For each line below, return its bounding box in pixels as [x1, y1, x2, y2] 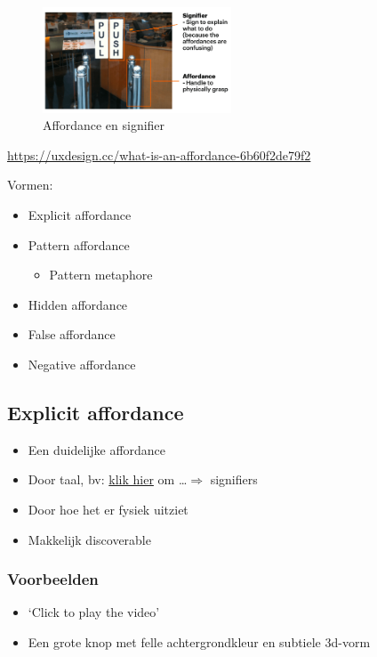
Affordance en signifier [43, 116, 165, 134]
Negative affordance [28, 354, 136, 373]
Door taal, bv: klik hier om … [28, 470, 188, 489]
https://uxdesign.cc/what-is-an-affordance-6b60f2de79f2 [7, 145, 311, 164]
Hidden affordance [28, 295, 128, 313]
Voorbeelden [7, 568, 99, 590]
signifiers [210, 470, 258, 489]
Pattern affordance [28, 235, 130, 254]
